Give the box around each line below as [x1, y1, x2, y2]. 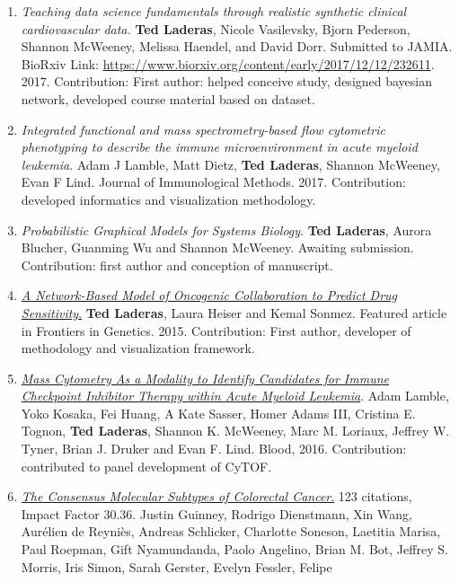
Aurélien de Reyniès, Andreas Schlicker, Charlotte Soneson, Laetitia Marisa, [21, 522, 441, 541]
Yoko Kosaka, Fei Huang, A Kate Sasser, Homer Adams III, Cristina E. [21, 403, 416, 422]
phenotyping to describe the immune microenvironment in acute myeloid [21, 137, 418, 156]
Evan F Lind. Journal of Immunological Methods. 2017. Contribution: [21, 172, 406, 191]
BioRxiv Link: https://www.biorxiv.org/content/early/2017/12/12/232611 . [21, 54, 435, 73]
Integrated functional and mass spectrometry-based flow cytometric [21, 119, 385, 138]
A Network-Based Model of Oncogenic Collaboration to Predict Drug [21, 286, 398, 304]
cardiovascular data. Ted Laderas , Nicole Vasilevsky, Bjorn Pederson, [21, 19, 410, 38]
